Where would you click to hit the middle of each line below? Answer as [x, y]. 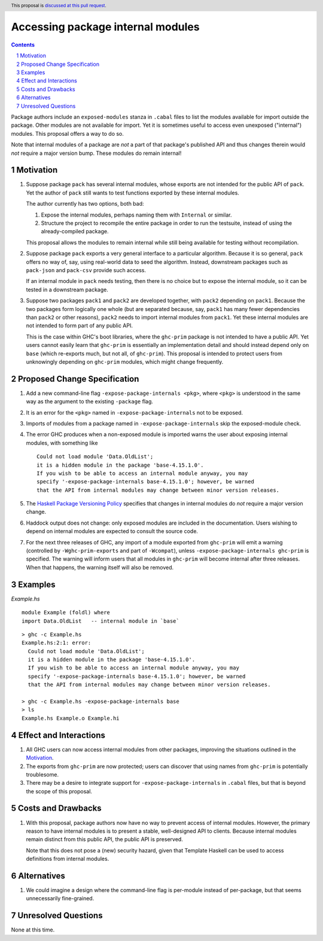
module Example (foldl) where [66, 613]
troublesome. [42, 774]
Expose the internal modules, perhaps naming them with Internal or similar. [136, 215]
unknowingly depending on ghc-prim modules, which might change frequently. [125, 361]
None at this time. [33, 930]
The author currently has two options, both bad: [85, 204]
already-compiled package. [75, 232]
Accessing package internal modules [105, 27]
